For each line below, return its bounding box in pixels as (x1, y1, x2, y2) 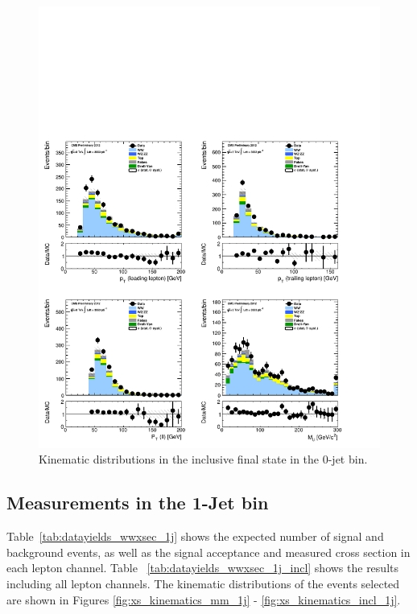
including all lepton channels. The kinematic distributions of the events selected (6, 575, 400, 592)
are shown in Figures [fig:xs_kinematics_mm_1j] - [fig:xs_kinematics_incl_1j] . (6, 591, 401, 608)
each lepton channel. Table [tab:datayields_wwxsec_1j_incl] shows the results (6, 559, 398, 576)
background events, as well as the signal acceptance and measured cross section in (6, 543, 411, 560)
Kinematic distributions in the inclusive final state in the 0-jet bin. (39, 451, 368, 468)
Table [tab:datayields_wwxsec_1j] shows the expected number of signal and (6, 528, 384, 545)
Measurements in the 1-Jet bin (6, 490, 269, 515)
